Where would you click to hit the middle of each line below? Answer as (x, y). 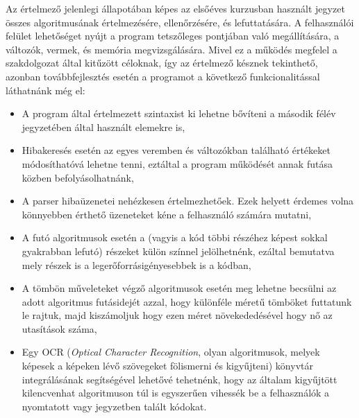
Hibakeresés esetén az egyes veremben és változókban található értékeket (176, 150)
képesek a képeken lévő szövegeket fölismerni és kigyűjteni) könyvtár (167, 366)
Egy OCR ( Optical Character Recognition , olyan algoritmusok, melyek (171, 352)
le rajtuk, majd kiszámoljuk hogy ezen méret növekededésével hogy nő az (177, 315)
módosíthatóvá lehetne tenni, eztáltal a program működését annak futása (177, 163)
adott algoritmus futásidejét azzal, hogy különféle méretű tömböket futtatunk (187, 301)
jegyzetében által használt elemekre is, (103, 127)
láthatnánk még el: (45, 90)
